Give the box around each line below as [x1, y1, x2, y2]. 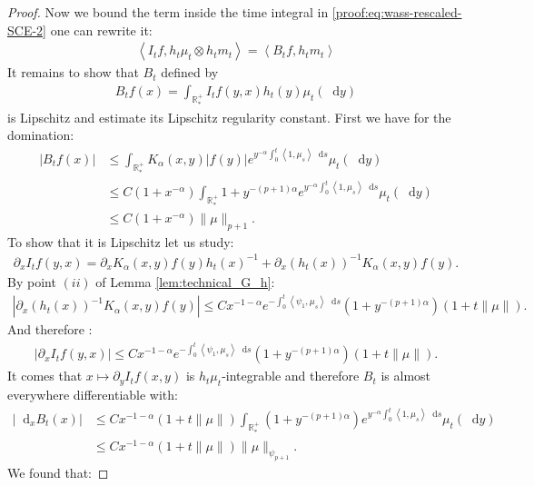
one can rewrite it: [50, 20, 153, 39]
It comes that [7, 366, 83, 385]
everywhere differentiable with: [7, 384, 178, 403]
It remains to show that [7, 63, 139, 82]
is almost [381, 366, 431, 385]
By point [7, 272, 56, 291]
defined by [161, 63, 219, 82]
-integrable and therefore [222, 366, 360, 385]
